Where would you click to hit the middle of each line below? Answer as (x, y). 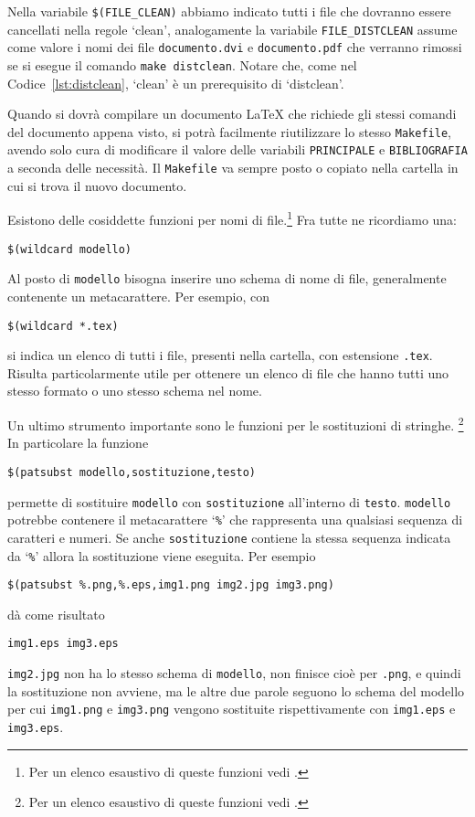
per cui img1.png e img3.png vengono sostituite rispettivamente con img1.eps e (232, 709)
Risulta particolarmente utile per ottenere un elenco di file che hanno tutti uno (228, 372)
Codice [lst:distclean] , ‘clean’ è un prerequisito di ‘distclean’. (176, 83)
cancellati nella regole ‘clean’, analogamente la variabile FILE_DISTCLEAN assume (232, 29)
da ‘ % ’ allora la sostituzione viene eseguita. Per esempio (162, 555)
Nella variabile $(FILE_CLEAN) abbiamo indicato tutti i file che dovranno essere (229, 11)
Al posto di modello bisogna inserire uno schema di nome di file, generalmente (227, 278)
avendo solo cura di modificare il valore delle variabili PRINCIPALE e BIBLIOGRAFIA (237, 149)
